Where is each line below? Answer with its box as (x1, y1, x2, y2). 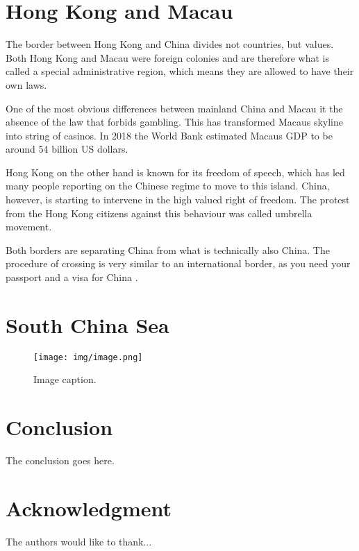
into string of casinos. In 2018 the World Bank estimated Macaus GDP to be (6, 128, 333, 142)
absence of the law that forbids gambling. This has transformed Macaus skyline (6, 115, 343, 129)
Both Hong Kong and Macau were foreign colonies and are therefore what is (6, 50, 330, 65)
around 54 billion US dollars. (6, 142, 128, 156)
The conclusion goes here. (6, 453, 115, 468)
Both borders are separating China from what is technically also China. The (6, 242, 330, 257)
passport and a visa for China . (6, 270, 138, 285)
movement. (6, 219, 52, 234)
